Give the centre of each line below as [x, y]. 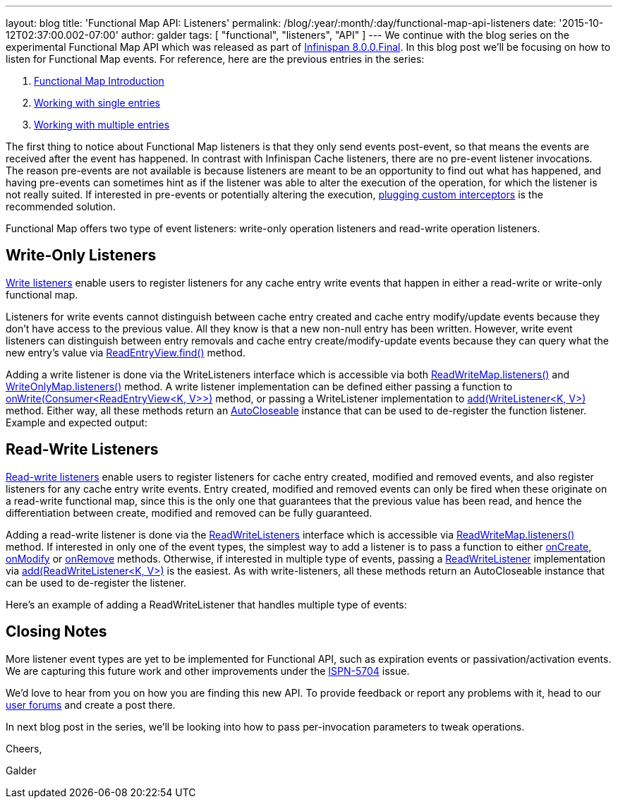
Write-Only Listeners [81, 256]
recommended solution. [61, 206]
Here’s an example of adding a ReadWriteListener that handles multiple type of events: [206, 604]
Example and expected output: [77, 422]
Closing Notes [56, 632]
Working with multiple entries [102, 125]
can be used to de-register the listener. [96, 582]
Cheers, [24, 748]
